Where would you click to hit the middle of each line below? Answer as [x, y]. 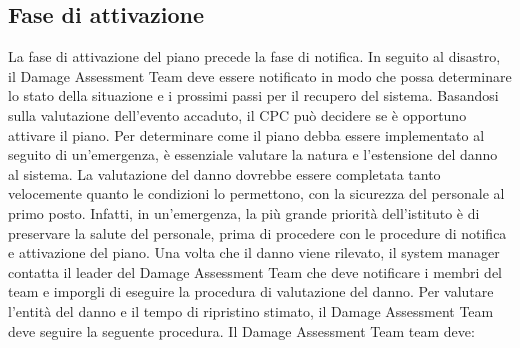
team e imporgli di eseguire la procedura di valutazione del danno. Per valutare [251, 291]
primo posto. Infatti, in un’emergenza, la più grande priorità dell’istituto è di [244, 212]
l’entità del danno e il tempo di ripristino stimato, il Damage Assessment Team [251, 310]
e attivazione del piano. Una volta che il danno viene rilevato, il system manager [254, 252]
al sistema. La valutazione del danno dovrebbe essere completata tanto [224, 173]
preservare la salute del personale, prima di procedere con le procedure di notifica [257, 232]
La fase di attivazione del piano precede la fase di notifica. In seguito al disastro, [254, 56]
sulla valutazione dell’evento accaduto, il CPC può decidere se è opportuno [237, 114]
